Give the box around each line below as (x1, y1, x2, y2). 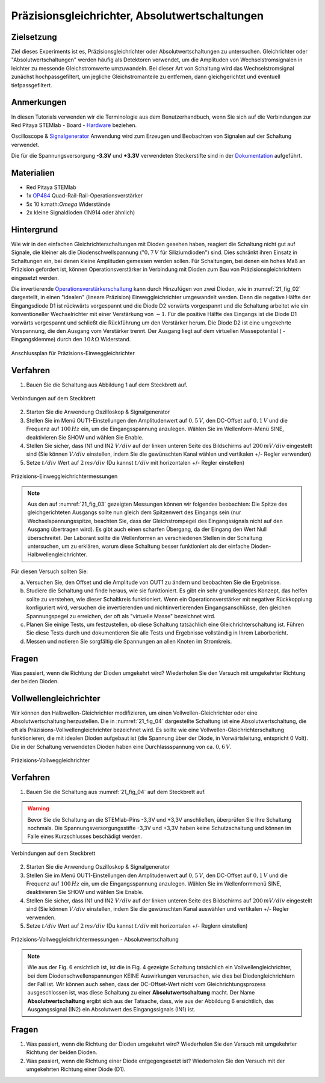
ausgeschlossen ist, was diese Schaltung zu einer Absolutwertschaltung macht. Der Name (27, 989, 255, 996)
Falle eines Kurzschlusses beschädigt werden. (27, 833, 143, 840)
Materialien (11, 167, 55, 178)
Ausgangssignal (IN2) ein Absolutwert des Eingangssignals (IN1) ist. (27, 1006, 196, 1013)
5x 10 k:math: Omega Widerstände (26, 200, 111, 208)
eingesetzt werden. (11, 274, 60, 281)
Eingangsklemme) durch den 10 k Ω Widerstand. (11, 336, 131, 343)
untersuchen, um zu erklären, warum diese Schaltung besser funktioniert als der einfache (27, 542, 250, 550)
